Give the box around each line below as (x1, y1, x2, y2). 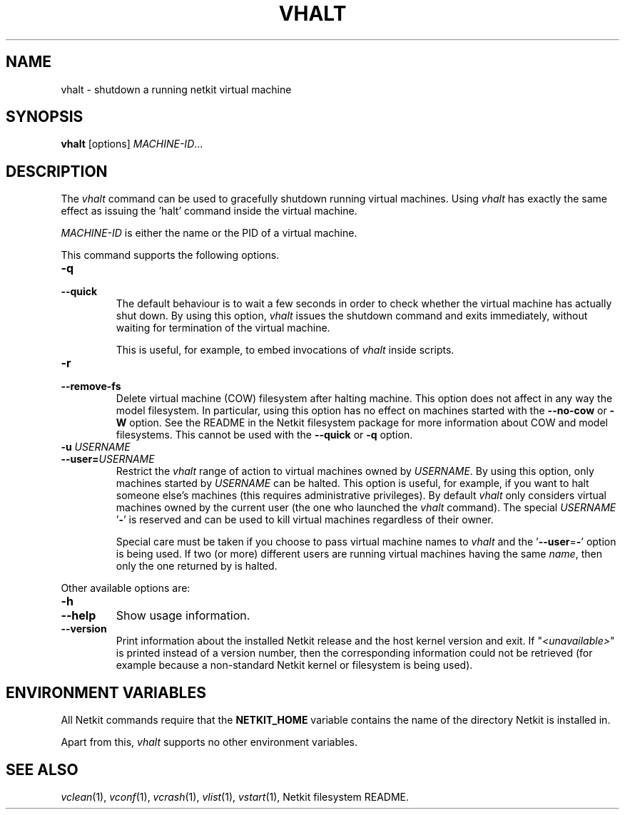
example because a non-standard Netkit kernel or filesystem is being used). (116, 659, 473, 672)
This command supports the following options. (61, 249, 280, 262)
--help (61, 608, 96, 623)
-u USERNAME (61, 441, 131, 453)
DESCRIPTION (6, 162, 108, 180)
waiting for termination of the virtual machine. (116, 322, 330, 334)
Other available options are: (61, 582, 190, 595)
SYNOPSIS (6, 108, 83, 126)
